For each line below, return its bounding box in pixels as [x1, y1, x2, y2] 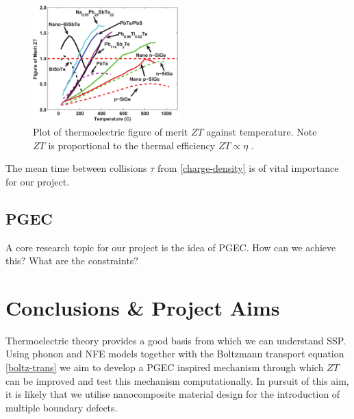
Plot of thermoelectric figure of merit [33, 124, 188, 138]
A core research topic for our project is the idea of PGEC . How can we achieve [5, 240, 336, 254]
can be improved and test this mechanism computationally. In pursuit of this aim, [5, 373, 349, 388]
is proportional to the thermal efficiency [48, 138, 216, 152]
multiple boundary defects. [5, 400, 118, 414]
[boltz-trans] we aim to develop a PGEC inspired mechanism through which [5, 360, 324, 374]
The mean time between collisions [5, 161, 147, 175]
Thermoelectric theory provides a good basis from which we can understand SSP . [5, 333, 346, 347]
